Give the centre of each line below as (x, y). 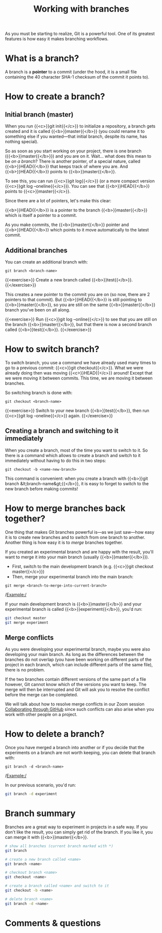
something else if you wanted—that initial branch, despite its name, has (76, 136)
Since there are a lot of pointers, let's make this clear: (58, 201)
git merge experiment (27, 622)
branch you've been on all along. (38, 310)
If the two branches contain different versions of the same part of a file (76, 679)
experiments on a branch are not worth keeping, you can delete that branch (80, 753)
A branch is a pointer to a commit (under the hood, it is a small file (71, 72)
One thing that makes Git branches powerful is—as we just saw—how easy (80, 532)
